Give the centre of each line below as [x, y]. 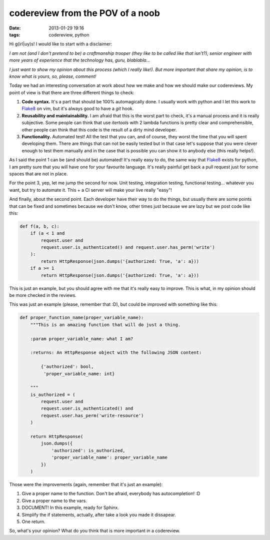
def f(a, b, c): [40, 226]
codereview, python [69, 34]
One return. [33, 522]
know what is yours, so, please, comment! [53, 76]
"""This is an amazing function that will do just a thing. [105, 324]
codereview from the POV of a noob [84, 13]
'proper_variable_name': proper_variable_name [109, 458]
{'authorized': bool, [67, 367]
